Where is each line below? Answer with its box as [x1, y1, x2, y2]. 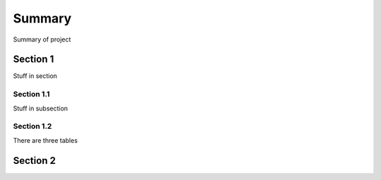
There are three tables [13, 136, 78, 144]
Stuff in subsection [13, 104, 68, 112]
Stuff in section [13, 72, 58, 80]
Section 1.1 [13, 89, 50, 99]
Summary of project [13, 35, 71, 44]
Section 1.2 [13, 122, 52, 131]
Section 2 [13, 155, 56, 167]
